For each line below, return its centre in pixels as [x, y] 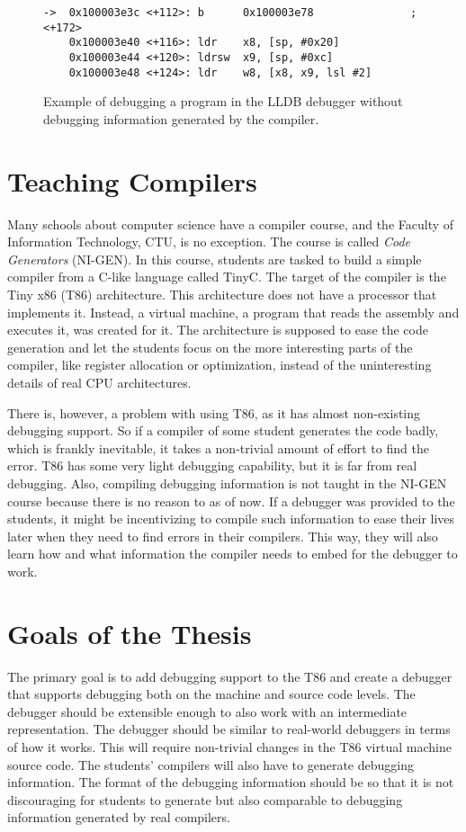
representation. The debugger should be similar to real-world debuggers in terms [229, 729]
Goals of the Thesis [130, 633]
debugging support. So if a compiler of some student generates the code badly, [223, 430]
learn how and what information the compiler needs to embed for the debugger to [233, 554]
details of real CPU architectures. [99, 382]
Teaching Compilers [132, 180]
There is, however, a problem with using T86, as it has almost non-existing [214, 412]
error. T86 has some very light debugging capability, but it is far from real [212, 465]
